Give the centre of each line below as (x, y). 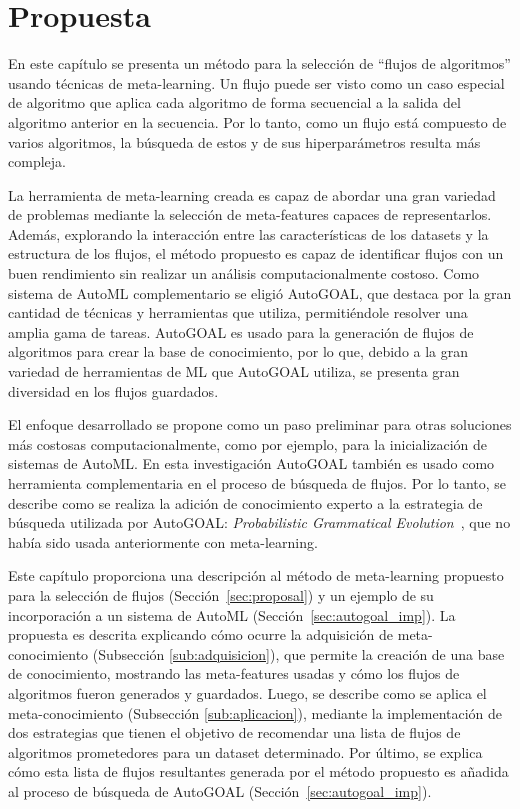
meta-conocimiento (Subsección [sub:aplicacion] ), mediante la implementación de (255, 712)
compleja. (37, 161)
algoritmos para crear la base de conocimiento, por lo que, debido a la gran (238, 351)
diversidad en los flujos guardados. (113, 390)
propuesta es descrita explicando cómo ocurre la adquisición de (201, 634)
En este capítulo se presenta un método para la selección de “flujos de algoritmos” (259, 63)
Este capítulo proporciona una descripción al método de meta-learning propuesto (256, 575)
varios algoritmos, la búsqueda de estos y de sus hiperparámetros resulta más (244, 141)
